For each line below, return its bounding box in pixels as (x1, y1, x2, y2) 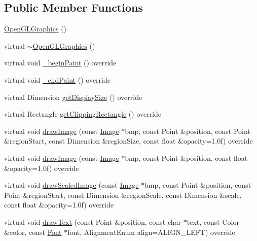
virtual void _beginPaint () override (4, 57, 117, 68)
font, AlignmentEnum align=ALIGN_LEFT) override (67, 226, 235, 237)
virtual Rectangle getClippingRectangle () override (4, 109, 162, 119)
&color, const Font (4, 226, 62, 237)
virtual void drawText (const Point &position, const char (4, 216, 181, 227)
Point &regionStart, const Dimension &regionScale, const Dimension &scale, (4, 189, 242, 200)
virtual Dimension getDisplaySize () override (4, 91, 142, 102)
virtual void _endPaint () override (4, 74, 111, 85)
